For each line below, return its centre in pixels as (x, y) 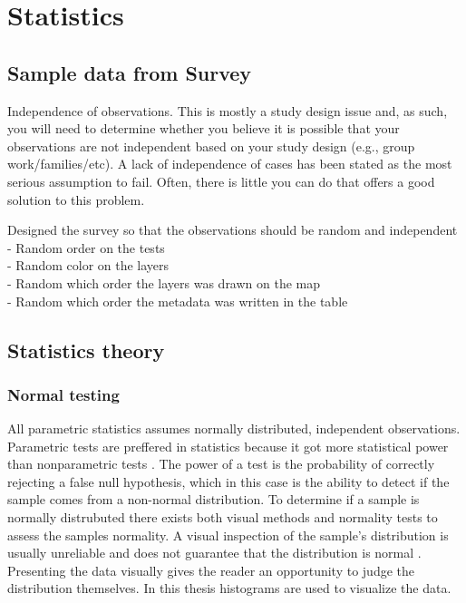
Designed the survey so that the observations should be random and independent (233, 230)
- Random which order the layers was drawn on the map (164, 282)
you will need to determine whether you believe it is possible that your (204, 128)
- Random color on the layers (88, 265)
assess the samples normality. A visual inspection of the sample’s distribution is (228, 535)
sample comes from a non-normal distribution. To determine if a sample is (214, 499)
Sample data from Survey (130, 72)
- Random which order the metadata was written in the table (178, 301)
